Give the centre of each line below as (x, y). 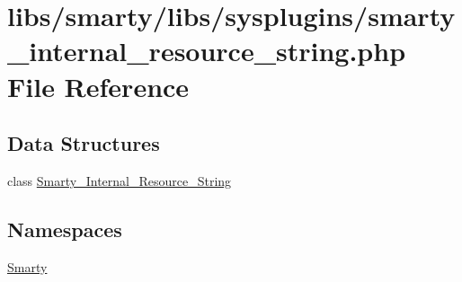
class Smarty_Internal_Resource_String (120, 180)
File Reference (98, 86)
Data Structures (84, 143)
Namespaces (65, 229)
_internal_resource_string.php (207, 51)
